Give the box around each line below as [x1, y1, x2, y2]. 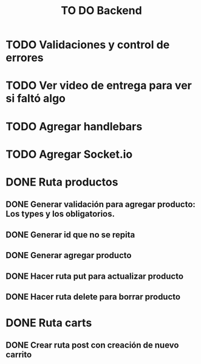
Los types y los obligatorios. [5, 209, 115, 219]
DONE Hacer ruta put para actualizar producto [5, 271, 183, 281]
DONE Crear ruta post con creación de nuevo [5, 340, 179, 351]
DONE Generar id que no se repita [5, 229, 135, 240]
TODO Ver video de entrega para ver [5, 79, 192, 93]
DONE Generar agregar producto [5, 250, 132, 261]
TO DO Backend [61, 4, 142, 18]
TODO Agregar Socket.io [5, 147, 133, 161]
